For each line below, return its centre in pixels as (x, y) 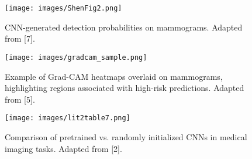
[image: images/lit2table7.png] (68, 118)
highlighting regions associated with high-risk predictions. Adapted (125, 88)
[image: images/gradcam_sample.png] (76, 57)
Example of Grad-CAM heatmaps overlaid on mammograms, (114, 76)
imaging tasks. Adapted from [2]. (63, 148)
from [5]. (20, 99)
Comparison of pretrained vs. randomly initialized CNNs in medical (126, 136)
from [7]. (20, 38)
